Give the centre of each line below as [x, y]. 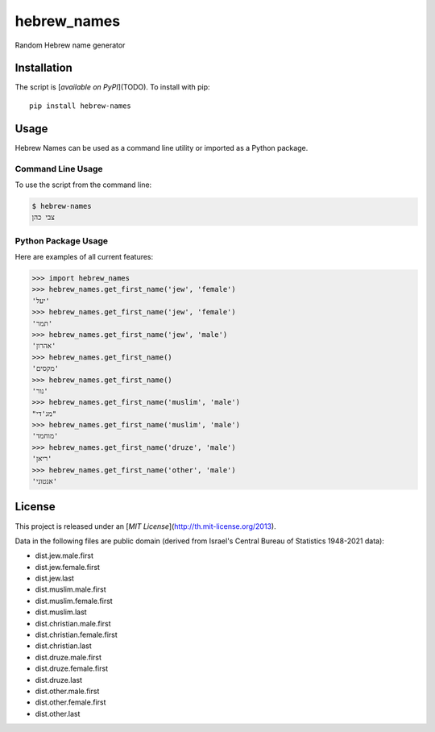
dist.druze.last [59, 680]
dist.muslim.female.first [74, 601]
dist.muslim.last [61, 612]
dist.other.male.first [67, 691]
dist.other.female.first [70, 702]
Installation [43, 68]
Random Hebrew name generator [70, 45]
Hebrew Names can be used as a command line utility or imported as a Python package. [162, 148]
